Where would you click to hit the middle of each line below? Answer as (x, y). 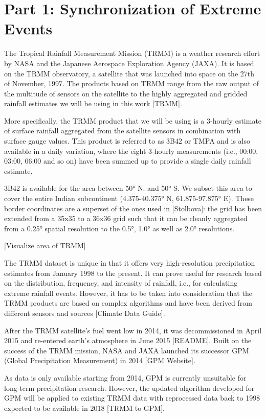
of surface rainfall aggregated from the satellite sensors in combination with (123, 131)
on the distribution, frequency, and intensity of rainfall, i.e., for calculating (121, 283)
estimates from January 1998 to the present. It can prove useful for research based (133, 273)
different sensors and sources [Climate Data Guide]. (85, 313)
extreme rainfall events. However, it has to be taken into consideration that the (128, 293)
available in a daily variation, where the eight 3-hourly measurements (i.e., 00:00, (131, 151)
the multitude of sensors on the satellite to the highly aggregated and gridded (126, 93)
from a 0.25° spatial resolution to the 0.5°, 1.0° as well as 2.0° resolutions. (119, 228)
